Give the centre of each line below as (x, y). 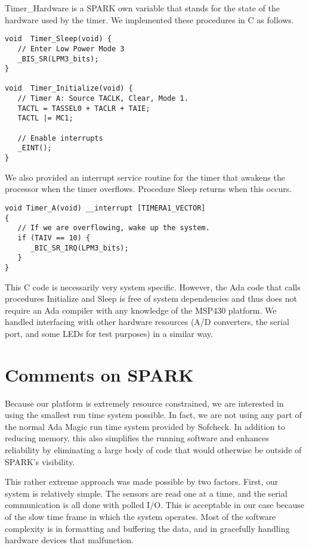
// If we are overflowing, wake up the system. (114, 228)
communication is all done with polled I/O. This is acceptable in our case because (155, 505)
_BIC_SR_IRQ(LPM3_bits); (79, 248)
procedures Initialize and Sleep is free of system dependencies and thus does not (151, 298)
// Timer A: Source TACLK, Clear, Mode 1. (103, 99)
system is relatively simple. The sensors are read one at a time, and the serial (146, 493)
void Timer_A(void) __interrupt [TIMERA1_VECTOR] (105, 208)
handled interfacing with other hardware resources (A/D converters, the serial (147, 322)
